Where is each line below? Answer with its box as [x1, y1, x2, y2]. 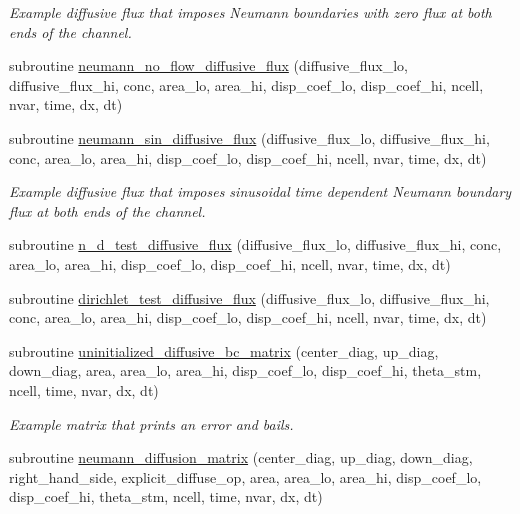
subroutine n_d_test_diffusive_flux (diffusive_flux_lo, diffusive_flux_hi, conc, [9, 234, 502, 255]
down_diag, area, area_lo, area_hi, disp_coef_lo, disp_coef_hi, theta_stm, [9, 360, 482, 381]
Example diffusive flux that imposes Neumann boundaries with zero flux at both [9, 2, 492, 22]
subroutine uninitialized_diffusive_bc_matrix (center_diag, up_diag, [9, 340, 439, 361]
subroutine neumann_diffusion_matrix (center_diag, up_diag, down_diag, [9, 447, 473, 468]
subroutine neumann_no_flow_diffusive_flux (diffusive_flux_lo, [9, 55, 408, 76]
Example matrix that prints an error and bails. [9, 413, 294, 434]
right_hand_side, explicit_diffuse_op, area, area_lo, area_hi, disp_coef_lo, [9, 466, 482, 487]
